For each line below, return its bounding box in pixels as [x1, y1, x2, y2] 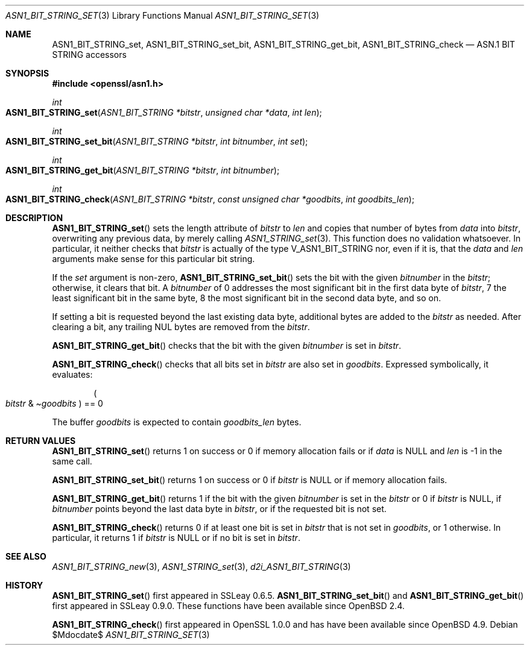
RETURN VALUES [5, 436, 76, 446]
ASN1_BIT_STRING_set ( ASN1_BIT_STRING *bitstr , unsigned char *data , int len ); [5, 107, 322, 117]
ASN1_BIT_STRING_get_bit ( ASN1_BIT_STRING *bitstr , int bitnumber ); [5, 165, 280, 175]
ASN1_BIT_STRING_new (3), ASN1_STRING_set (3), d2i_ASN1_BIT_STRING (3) [52, 561, 351, 572]
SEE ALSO [5, 551, 46, 561]
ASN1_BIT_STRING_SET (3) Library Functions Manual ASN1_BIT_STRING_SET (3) [5, 10, 320, 20]
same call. [52, 456, 92, 466]
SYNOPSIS [5, 68, 49, 78]
